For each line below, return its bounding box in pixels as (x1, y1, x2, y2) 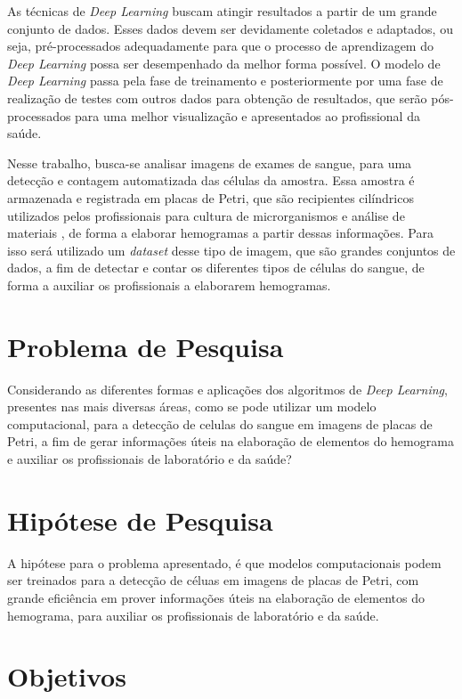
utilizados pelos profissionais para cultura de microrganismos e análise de (7, 206, 405, 224)
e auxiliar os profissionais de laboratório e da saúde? (7, 450, 292, 467)
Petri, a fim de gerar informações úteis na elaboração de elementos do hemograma (7, 432, 454, 451)
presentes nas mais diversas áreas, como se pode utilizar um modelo (7, 397, 377, 416)
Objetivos (7, 658, 126, 695)
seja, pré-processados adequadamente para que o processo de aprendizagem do (7, 37, 434, 55)
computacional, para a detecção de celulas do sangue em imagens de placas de (7, 414, 433, 433)
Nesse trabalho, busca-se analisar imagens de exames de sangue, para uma (7, 153, 412, 172)
